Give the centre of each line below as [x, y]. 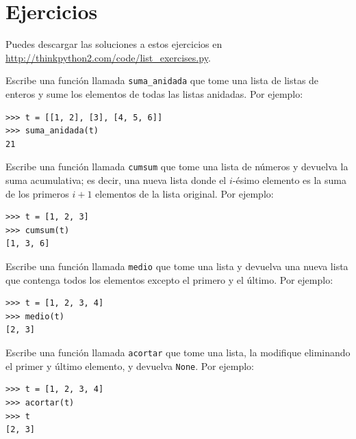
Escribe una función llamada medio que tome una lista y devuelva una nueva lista [177, 266]
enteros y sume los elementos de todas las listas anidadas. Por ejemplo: [154, 93]
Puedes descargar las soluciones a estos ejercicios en [114, 44]
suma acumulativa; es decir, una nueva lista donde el [116, 180]
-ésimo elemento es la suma [289, 180]
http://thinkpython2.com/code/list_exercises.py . [108, 57]
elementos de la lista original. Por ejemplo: [185, 193]
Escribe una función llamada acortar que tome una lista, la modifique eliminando [178, 352]
